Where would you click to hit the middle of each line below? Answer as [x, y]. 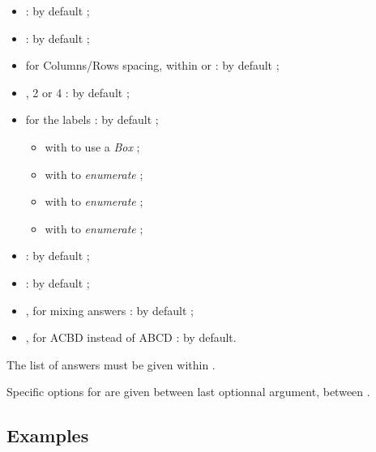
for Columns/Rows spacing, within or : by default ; [152, 65]
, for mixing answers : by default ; [109, 310]
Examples [48, 435]
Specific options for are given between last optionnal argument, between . [188, 392]
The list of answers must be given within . [111, 364]
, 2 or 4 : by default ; [77, 92]
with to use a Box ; [92, 146]
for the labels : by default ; [92, 119]
